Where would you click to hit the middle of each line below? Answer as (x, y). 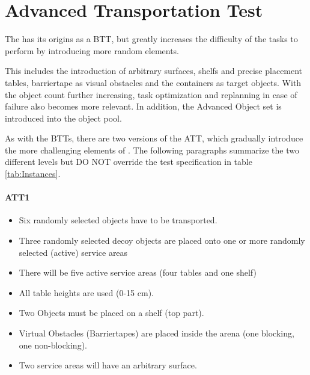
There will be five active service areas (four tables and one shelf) (138, 272)
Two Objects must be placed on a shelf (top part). (111, 313)
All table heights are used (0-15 (77, 292)
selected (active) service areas (73, 252)
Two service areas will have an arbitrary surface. (108, 365)
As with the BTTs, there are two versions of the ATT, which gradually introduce (154, 138)
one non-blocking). (53, 345)
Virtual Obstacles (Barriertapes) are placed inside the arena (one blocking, (157, 333)
